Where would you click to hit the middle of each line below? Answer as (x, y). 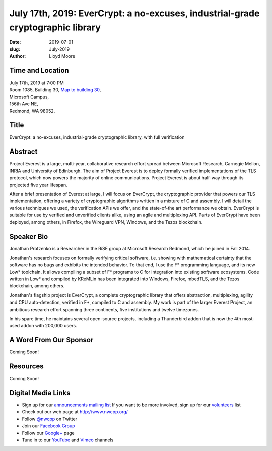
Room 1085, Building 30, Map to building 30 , (55, 90)
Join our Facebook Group (48, 426)
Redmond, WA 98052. (32, 111)
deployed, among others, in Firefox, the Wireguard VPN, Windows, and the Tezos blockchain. (106, 222)
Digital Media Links (40, 393)
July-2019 (59, 49)
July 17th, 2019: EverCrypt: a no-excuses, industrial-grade (134, 13)
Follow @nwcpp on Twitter (50, 419)
